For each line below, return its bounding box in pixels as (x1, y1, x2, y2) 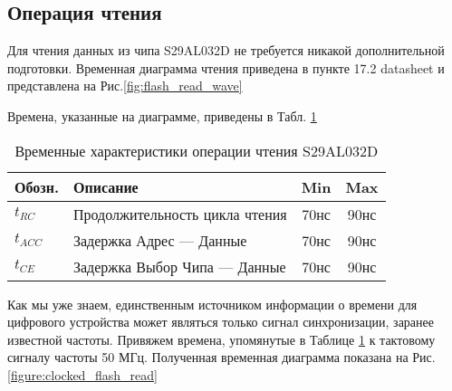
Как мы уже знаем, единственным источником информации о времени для (7, 294, 418, 313)
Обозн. (14, 176, 59, 197)
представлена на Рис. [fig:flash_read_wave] (7, 76, 243, 95)
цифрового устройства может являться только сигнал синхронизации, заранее (7, 312, 434, 331)
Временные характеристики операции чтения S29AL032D (14, 139, 379, 161)
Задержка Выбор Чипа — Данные (73, 255, 286, 277)
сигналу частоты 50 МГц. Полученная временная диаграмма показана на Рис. (7, 348, 436, 367)
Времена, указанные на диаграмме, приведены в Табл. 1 (7, 106, 317, 125)
